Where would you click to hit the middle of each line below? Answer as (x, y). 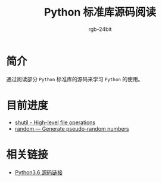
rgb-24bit (100, 29)
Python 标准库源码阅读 (100, 12)
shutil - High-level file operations (55, 122)
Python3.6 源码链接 (38, 172)
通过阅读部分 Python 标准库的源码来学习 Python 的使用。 (75, 79)
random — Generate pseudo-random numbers (72, 128)
